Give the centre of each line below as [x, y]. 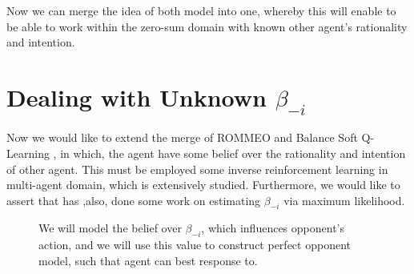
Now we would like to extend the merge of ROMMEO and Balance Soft [182, 137]
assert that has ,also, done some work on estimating [134, 200]
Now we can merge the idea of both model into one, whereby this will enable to [201, 10]
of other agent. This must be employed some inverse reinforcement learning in [197, 169]
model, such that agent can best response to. [148, 260]
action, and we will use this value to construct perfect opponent [195, 245]
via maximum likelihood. [344, 200]
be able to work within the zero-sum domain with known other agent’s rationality [207, 26]
